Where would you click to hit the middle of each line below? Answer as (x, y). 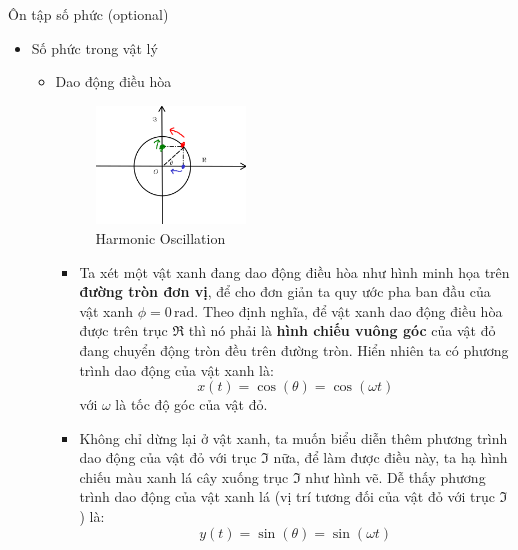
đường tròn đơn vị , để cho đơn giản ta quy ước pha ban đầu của (285, 291)
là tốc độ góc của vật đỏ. (191, 404)
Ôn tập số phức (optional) (88, 14)
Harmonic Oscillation (160, 237)
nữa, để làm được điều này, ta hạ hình (390, 457)
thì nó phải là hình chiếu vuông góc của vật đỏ (342, 330)
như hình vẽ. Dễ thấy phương (395, 476)
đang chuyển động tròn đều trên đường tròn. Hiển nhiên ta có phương (294, 349)
